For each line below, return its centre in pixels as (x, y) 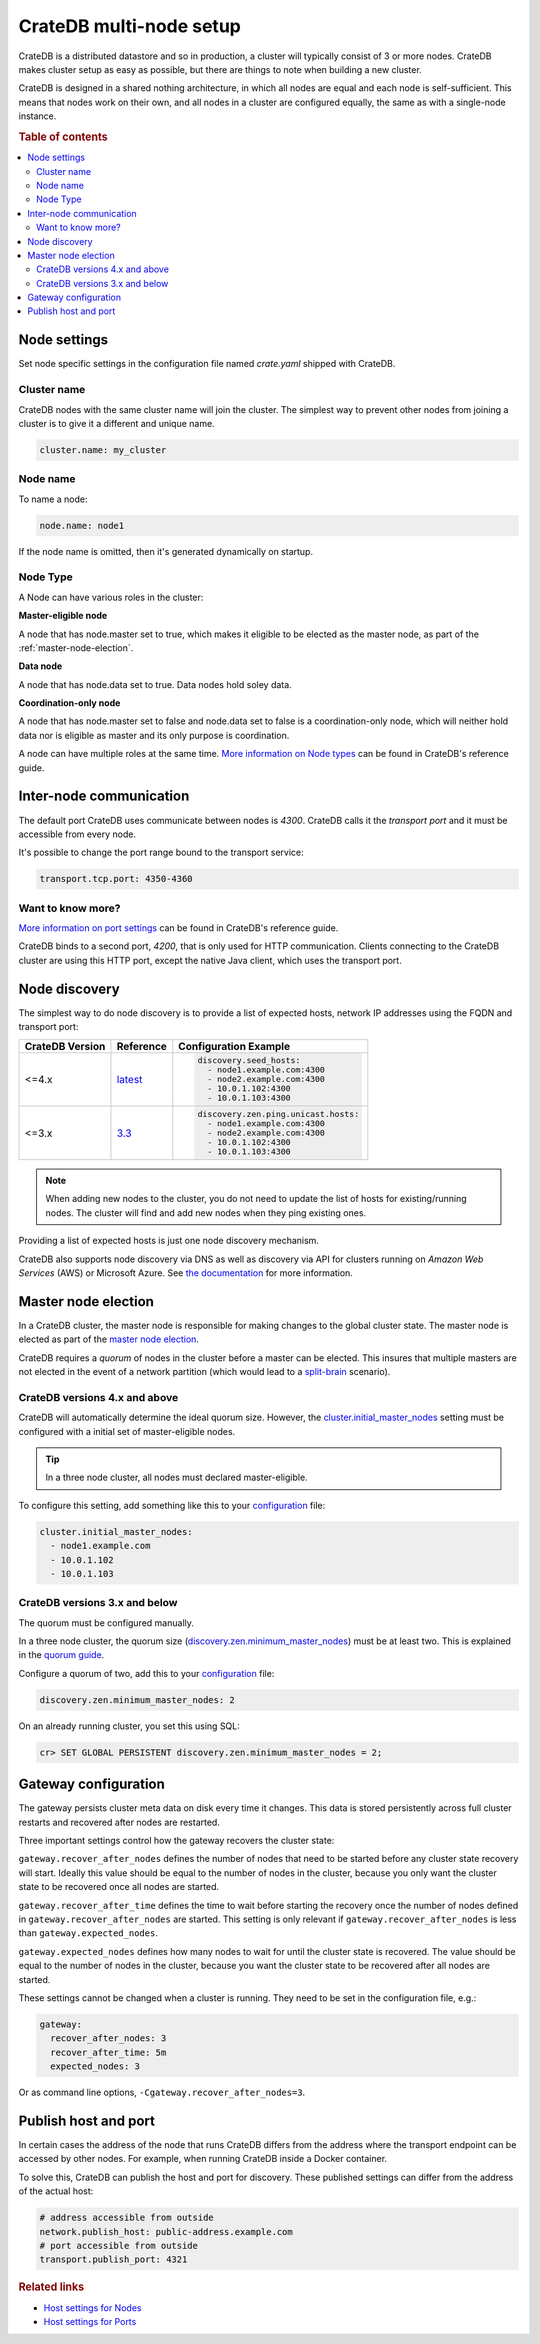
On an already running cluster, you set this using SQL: (129, 1726)
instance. (37, 116)
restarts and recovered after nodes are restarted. (119, 1822)
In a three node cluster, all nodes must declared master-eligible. (177, 1477)
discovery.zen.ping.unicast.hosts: (278, 1114)
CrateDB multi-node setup (130, 26)
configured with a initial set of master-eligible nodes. (127, 1431)
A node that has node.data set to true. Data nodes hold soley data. (155, 684)
